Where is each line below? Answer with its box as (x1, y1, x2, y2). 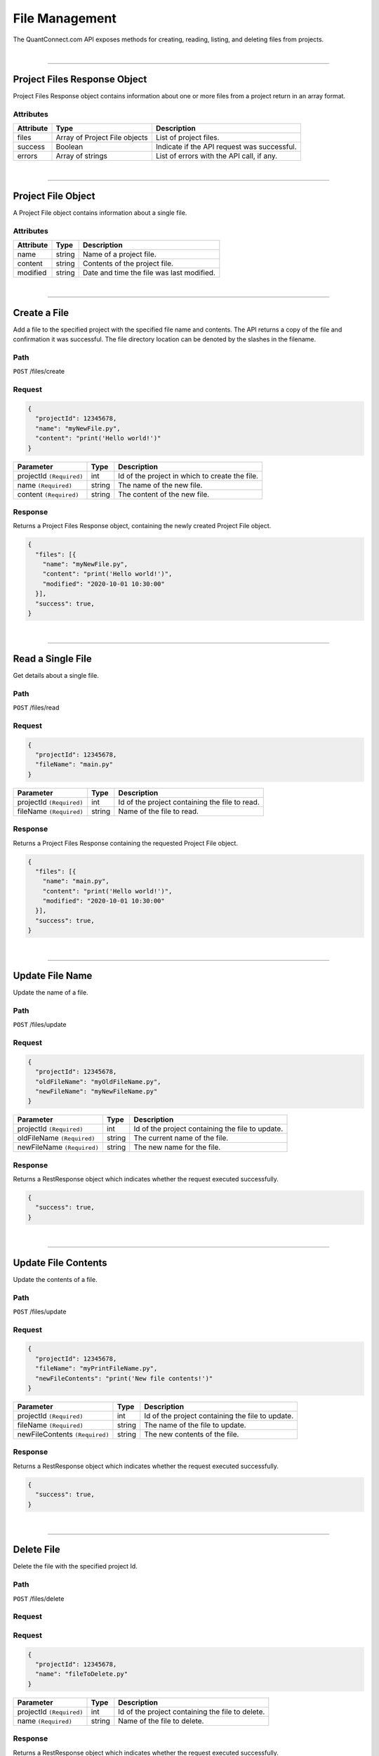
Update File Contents (13, 1257, 108, 1269)
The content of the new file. (118, 489, 210, 499)
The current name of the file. (133, 1133, 229, 1143)
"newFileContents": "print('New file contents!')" (35, 1374, 213, 1382)
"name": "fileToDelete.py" (35, 1670, 128, 1678)
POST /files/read (13, 703, 60, 712)
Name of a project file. (82, 249, 157, 259)
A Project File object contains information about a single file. (13, 208, 187, 217)
